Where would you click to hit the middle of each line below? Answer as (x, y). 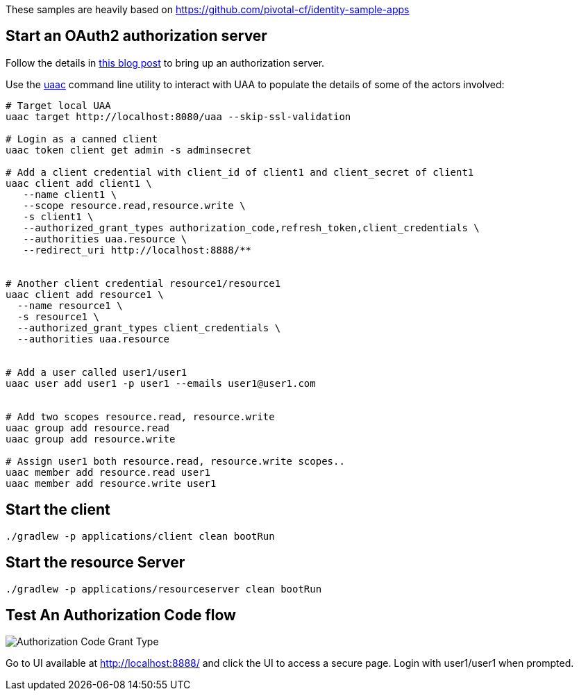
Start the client (58, 510)
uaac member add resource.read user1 (108, 472)
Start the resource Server (95, 563)
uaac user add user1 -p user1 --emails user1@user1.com (161, 383)
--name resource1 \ (70, 305)
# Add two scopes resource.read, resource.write (140, 416)
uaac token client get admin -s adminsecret (129, 150)
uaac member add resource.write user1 (111, 483)
